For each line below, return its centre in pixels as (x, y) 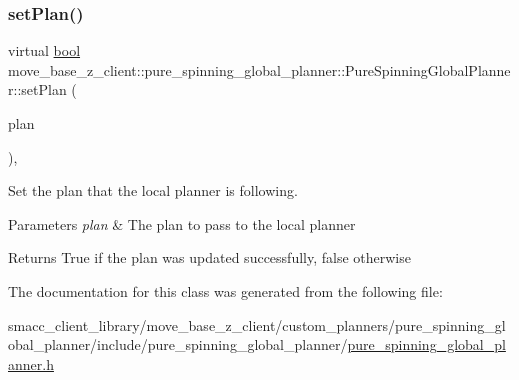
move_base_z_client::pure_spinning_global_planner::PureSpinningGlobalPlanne (259, 69)
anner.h (31, 363)
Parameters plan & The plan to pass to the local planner (182, 223)
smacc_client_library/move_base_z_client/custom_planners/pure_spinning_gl (257, 324)
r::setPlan (37, 89)
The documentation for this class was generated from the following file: (225, 290)
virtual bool (44, 50)
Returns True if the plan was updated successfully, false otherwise (209, 257)
